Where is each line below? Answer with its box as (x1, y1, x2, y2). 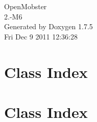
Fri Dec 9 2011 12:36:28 (4, 31, 78, 42)
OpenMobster (4, 1, 47, 11)
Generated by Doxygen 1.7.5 (4, 21, 93, 32)
